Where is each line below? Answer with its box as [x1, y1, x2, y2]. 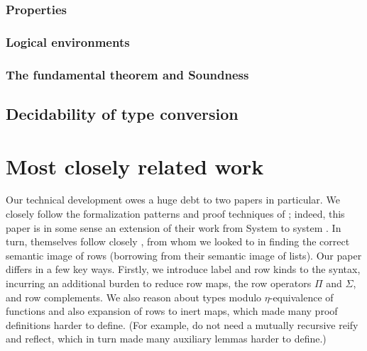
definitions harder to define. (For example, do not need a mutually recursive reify [6, 317, 358, 332]
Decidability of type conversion [6, 102, 239, 124]
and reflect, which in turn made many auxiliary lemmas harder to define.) [6, 331, 327, 346]
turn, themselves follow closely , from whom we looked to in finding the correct [6, 234, 350, 249]
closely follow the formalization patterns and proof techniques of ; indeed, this [6, 206, 345, 221]
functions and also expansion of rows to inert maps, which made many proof [6, 303, 338, 318]
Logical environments [6, 33, 130, 50]
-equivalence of [269, 289, 334, 304]
